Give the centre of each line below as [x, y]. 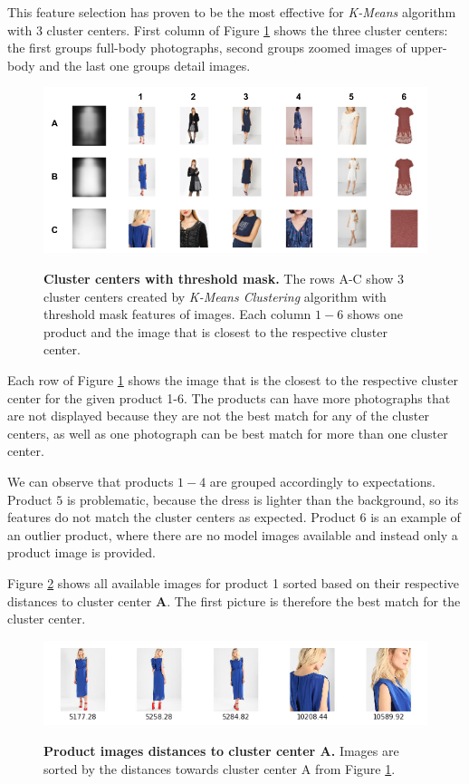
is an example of [416, 517]
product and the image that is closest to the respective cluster [216, 331]
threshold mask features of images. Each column [177, 314]
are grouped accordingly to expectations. [322, 481]
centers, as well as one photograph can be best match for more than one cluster [228, 433]
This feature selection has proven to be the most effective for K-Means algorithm [232, 12]
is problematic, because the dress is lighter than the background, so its [263, 499]
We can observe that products [91, 481]
